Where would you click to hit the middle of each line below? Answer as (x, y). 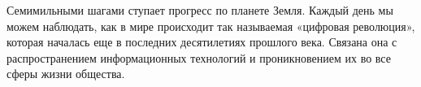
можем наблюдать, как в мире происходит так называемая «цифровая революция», (211, 26)
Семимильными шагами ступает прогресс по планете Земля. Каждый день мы (200, 10)
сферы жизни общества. (66, 74)
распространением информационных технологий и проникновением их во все (199, 57)
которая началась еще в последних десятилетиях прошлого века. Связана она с (202, 42)
